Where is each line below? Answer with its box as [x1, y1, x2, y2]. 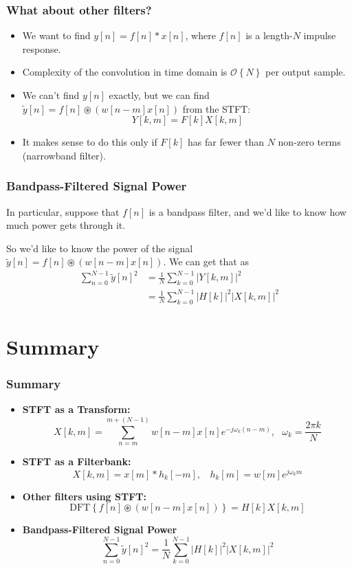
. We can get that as [163, 254, 249, 269]
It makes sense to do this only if [22, 135, 157, 149]
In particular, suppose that [6, 204, 120, 219]
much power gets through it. [6, 218, 126, 232]
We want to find [22, 28, 91, 43]
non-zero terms [278, 135, 341, 149]
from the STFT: [182, 101, 251, 115]
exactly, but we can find [109, 88, 210, 102]
